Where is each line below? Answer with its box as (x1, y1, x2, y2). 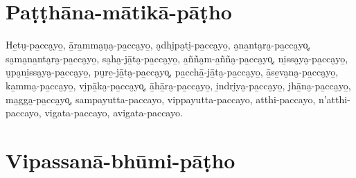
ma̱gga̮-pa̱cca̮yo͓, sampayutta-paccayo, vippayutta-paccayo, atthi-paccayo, (6, 91, 316, 106)
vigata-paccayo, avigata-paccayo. (44, 105, 183, 120)
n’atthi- (318, 91, 350, 106)
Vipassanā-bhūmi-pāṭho (6, 145, 235, 174)
